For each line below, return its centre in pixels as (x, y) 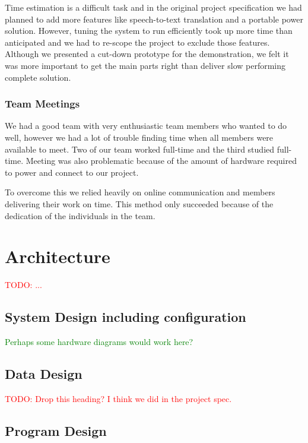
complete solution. (38, 77)
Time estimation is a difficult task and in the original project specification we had (153, 7)
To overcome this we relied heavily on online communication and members (140, 192)
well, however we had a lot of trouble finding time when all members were (139, 137)
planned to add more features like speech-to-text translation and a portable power (154, 19)
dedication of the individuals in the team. (80, 215)
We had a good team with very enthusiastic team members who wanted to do (146, 126)
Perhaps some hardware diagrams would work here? (99, 342)
